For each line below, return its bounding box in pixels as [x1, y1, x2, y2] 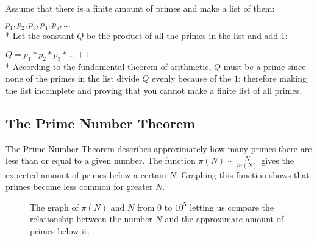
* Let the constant [5, 29, 74, 42]
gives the [261, 154, 294, 167]
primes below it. [30, 225, 90, 237]
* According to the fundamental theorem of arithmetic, [5, 60, 212, 72]
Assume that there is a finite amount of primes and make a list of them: [5, 2, 275, 14]
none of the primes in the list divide [5, 72, 140, 85]
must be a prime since [223, 60, 306, 72]
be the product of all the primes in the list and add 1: [87, 29, 288, 42]
